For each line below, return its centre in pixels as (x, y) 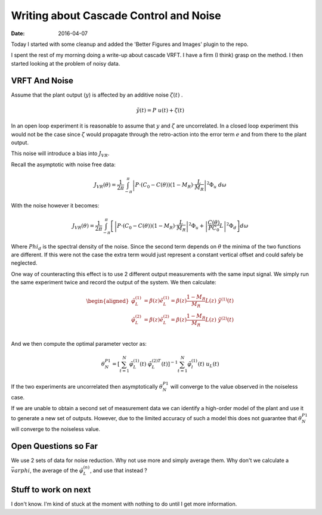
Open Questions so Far (55, 446)
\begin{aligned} (108, 301)
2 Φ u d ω (216, 185)
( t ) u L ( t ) (208, 365)
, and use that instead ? (118, 470)
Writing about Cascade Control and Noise (116, 15)
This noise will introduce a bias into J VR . (60, 154)
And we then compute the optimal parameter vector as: (79, 344)
